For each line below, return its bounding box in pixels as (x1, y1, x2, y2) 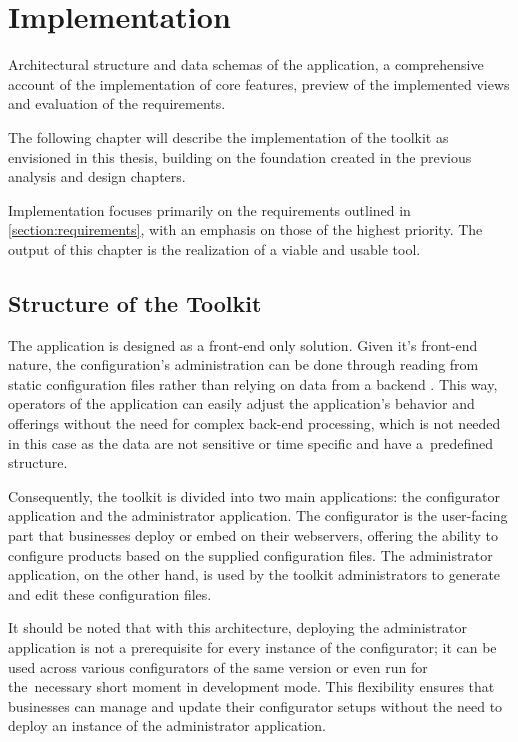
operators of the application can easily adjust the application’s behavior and (8, 393, 475, 414)
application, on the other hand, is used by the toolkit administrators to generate (8, 564, 501, 585)
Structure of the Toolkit (8, 287, 262, 318)
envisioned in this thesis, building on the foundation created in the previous (8, 146, 472, 167)
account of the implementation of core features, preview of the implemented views (8, 73, 510, 94)
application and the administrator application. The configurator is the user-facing (8, 505, 508, 526)
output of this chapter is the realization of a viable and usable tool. (8, 238, 421, 259)
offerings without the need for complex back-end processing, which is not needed (8, 413, 501, 434)
